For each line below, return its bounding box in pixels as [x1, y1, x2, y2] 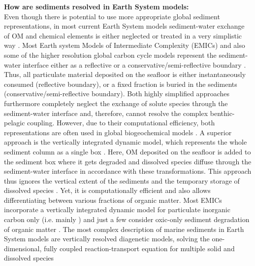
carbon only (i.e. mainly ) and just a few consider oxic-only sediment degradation [4, 214, 250, 225]
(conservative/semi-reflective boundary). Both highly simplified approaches [4, 88, 230, 99]
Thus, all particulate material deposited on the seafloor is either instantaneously [4, 69, 246, 79]
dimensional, [4, 243, 42, 253]
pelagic [4, 117, 25, 128]
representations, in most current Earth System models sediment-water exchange [4, 21, 245, 31]
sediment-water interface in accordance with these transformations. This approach [4, 166, 252, 176]
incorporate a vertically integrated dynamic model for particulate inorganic [4, 204, 230, 215]
